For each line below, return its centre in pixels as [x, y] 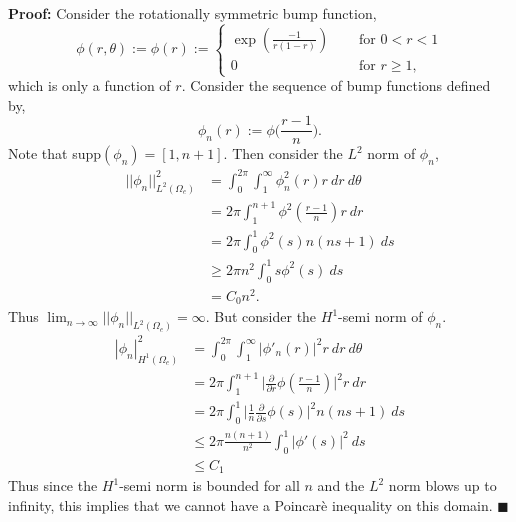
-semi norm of [380, 316]
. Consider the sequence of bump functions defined [336, 85]
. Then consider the [283, 153]
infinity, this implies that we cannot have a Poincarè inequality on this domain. [250, 504]
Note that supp [55, 153]
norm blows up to [442, 485]
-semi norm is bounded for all [209, 485]
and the [341, 485]
